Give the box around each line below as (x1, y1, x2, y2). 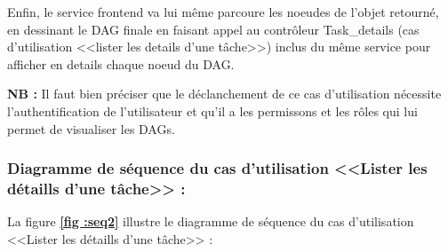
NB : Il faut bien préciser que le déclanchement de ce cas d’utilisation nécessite (7, 84, 442, 103)
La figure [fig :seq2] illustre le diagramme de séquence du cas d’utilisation (7, 212, 414, 231)
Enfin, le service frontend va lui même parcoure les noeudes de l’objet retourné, (7, 3, 439, 20)
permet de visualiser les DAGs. (7, 119, 175, 138)
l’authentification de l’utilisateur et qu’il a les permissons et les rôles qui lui (7, 101, 418, 120)
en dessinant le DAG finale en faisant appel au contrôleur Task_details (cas (7, 20, 420, 38)
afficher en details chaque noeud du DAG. (7, 54, 235, 73)
